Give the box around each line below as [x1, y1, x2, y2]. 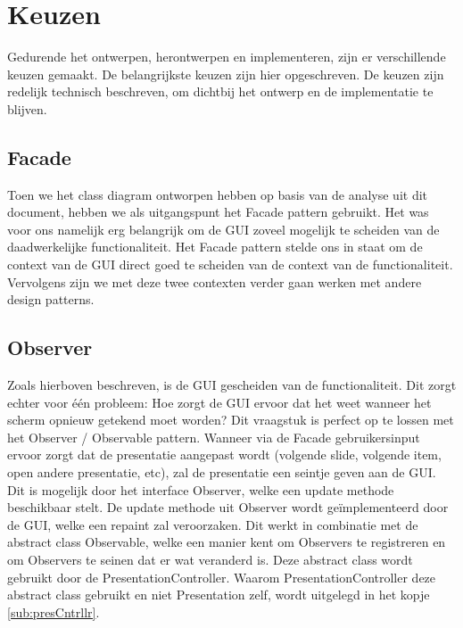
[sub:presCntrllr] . [7, 602, 100, 621]
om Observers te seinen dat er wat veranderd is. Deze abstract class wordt [7, 550, 413, 568]
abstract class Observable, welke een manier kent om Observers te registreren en [7, 533, 446, 551]
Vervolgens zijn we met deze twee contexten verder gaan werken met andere [7, 272, 422, 291]
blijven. [7, 99, 47, 118]
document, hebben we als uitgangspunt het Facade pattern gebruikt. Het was [7, 202, 429, 221]
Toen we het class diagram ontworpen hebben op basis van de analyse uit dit [7, 185, 428, 203]
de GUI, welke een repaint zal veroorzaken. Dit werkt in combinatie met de [7, 515, 418, 533]
